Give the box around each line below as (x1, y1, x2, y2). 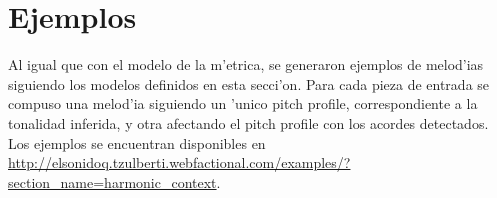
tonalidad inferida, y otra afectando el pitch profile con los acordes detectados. (8, 112, 489, 133)
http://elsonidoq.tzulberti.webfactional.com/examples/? (8, 152, 351, 173)
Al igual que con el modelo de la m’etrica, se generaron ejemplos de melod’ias (8, 54, 484, 75)
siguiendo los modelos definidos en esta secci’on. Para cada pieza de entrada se (8, 73, 490, 94)
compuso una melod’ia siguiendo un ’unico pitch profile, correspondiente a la (8, 93, 478, 114)
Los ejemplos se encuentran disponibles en (8, 132, 266, 153)
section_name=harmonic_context (8, 171, 217, 192)
